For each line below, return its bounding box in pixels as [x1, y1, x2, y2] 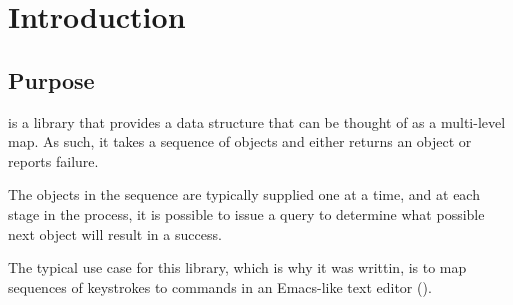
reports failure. [8, 150, 99, 171]
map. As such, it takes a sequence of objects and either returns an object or [8, 131, 472, 152]
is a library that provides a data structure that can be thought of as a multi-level [8, 111, 506, 132]
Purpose [8, 64, 95, 95]
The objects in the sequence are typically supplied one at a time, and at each [8, 184, 480, 205]
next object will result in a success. [8, 223, 222, 244]
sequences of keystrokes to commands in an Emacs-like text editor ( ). [8, 276, 432, 297]
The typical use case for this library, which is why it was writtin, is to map [8, 257, 467, 278]
